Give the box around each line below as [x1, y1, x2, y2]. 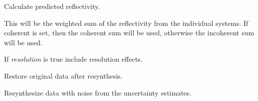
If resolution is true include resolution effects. [4, 54, 143, 64]
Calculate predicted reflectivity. [4, 1, 100, 11]
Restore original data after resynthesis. [4, 70, 123, 81]
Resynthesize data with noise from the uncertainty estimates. [4, 87, 191, 98]
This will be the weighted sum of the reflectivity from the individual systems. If [4, 17, 248, 28]
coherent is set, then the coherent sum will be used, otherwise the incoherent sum [4, 27, 254, 38]
